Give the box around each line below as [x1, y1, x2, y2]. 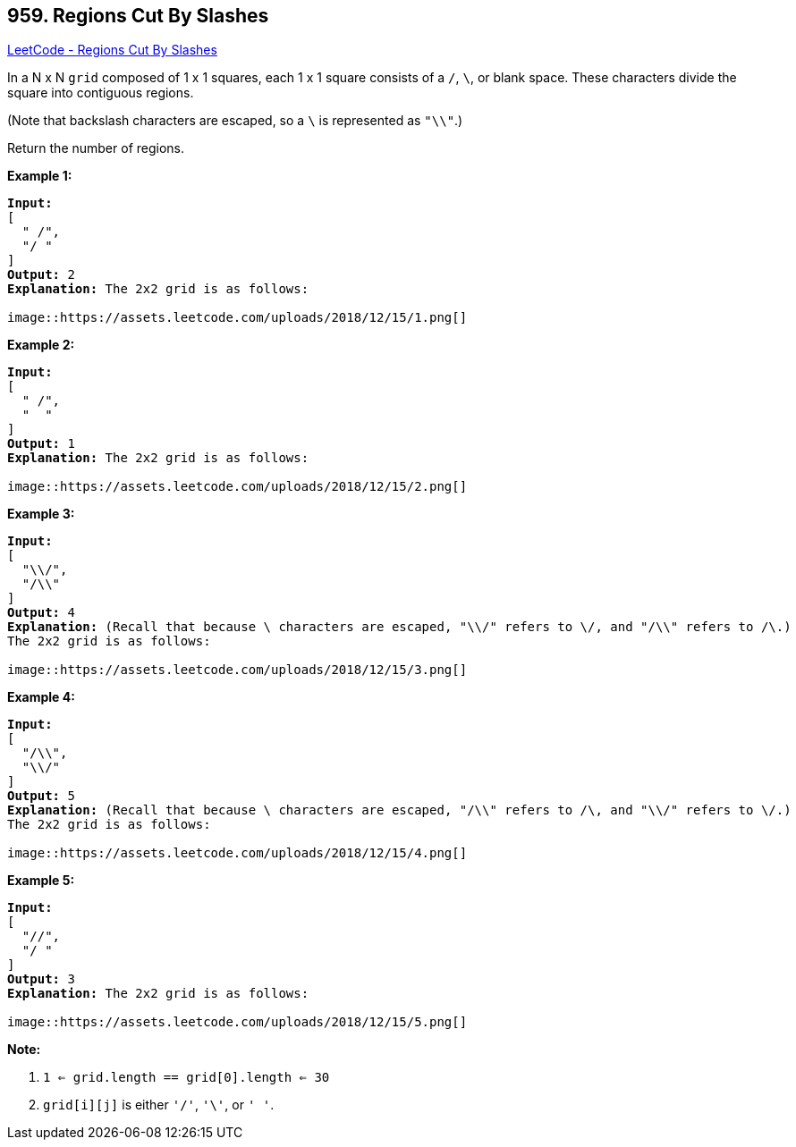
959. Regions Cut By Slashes [7, 4, 269, 27]
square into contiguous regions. [7, 85, 194, 101]
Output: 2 [7, 267, 75, 283]
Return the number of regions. [7, 140, 185, 156]
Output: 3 [7, 972, 75, 987]
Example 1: [7, 168, 72, 184]
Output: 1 [7, 436, 75, 451]
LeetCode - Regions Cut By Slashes [7, 42, 217, 58]
